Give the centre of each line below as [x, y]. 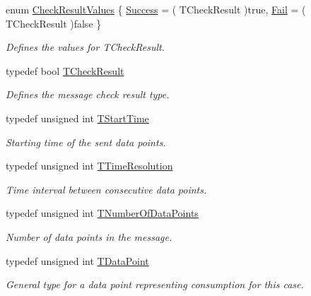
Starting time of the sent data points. [86, 142]
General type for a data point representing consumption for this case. [155, 284]
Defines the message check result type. [88, 94]
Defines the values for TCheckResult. [85, 47]
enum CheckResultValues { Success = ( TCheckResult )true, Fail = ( [156, 9]
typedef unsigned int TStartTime [77, 118]
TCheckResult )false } [54, 23]
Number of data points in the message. [89, 236]
